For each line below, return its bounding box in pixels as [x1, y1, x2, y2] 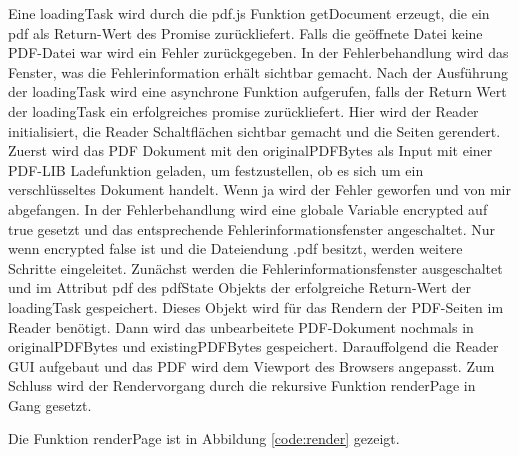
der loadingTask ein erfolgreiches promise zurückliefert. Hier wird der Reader [8, 100, 479, 121]
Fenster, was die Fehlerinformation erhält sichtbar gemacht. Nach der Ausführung [8, 61, 508, 82]
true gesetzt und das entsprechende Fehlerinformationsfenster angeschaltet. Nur [8, 218, 496, 239]
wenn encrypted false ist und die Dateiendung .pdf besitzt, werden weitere [8, 238, 463, 259]
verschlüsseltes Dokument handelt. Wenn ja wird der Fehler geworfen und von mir [8, 179, 512, 200]
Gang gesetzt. [8, 394, 92, 415]
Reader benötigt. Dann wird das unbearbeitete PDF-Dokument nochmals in [8, 316, 474, 337]
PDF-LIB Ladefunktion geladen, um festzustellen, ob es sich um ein [8, 159, 424, 180]
